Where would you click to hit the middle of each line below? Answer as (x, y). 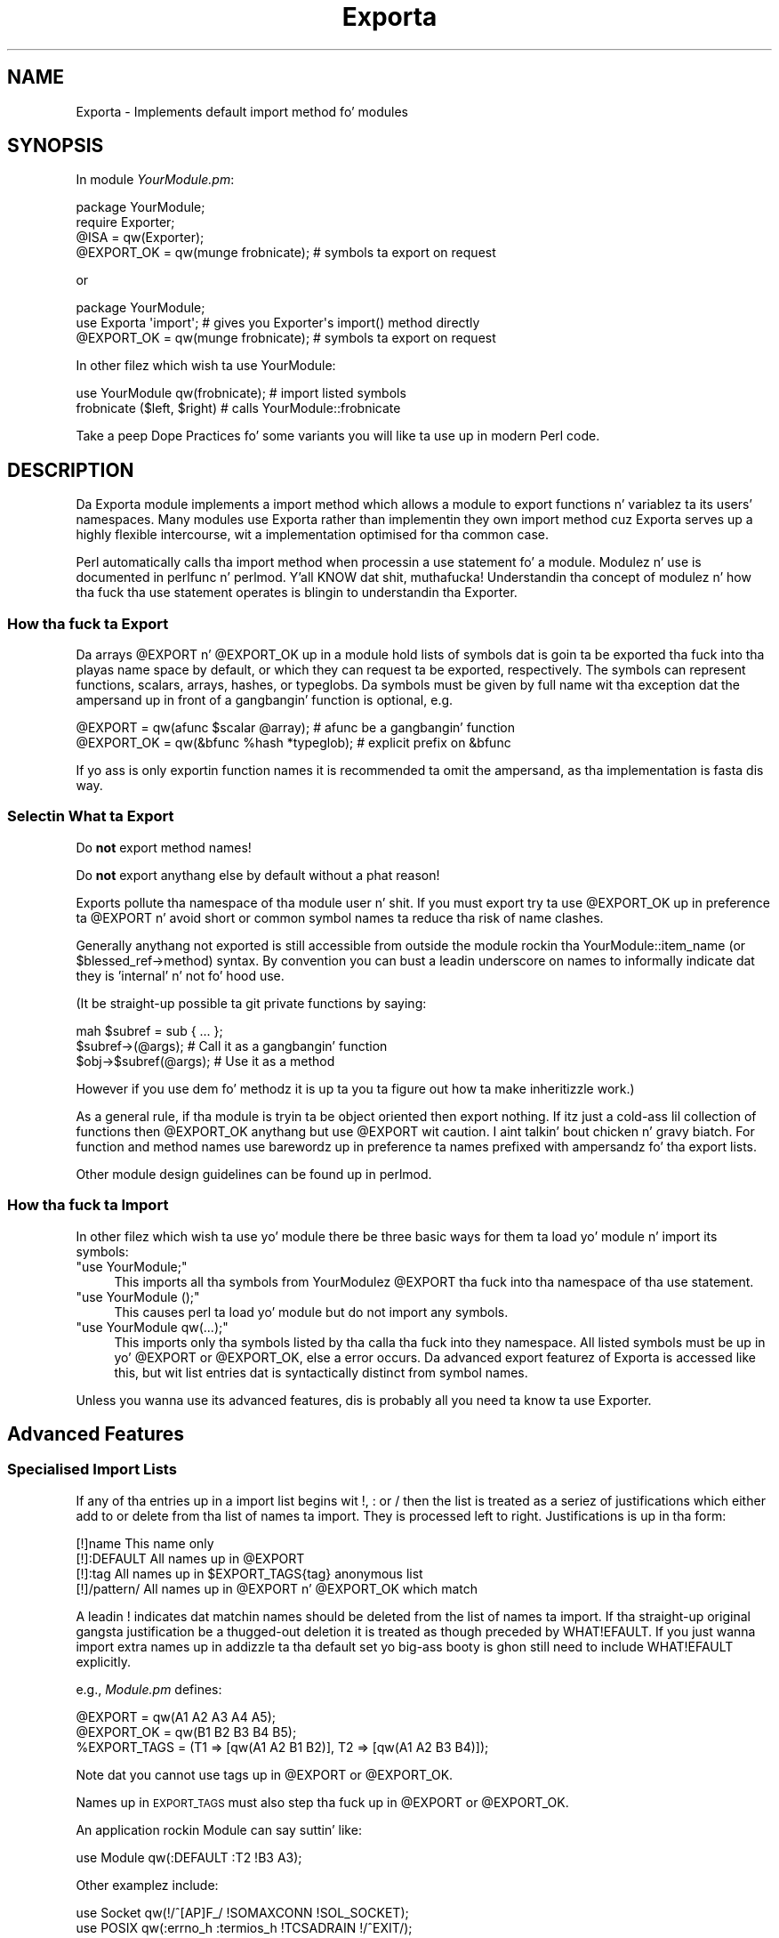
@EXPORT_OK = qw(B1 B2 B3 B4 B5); (186, 1732)
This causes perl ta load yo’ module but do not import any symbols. (311, 1312)
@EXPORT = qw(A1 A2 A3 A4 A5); (176, 1716)
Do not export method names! (164, 847)
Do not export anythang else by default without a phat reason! (258, 875)
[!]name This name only (145, 1543)
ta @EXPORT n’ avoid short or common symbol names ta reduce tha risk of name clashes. (340, 917)
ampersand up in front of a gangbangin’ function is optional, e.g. (265, 700)
